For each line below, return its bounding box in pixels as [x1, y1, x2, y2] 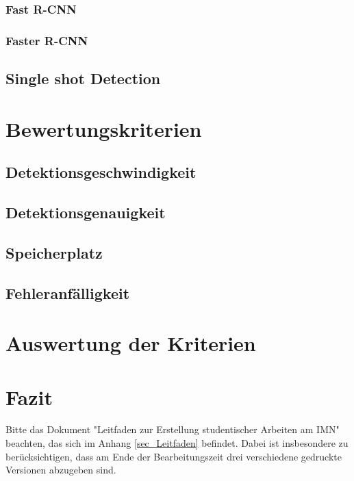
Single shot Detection [5, 68, 161, 89]
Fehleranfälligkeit [5, 282, 130, 303]
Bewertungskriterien [5, 114, 202, 142]
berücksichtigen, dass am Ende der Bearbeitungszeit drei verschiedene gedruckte [5, 449, 342, 463]
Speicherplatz [5, 242, 103, 263]
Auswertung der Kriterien [5, 329, 256, 357]
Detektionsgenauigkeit [5, 202, 166, 223]
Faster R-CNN [5, 31, 88, 49]
